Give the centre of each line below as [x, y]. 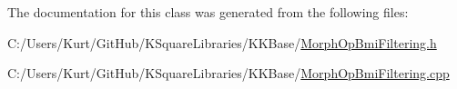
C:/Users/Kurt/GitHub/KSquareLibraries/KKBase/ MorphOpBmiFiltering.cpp [228, 73]
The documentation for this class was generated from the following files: [208, 12]
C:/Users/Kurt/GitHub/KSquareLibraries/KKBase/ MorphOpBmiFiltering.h [222, 42]
